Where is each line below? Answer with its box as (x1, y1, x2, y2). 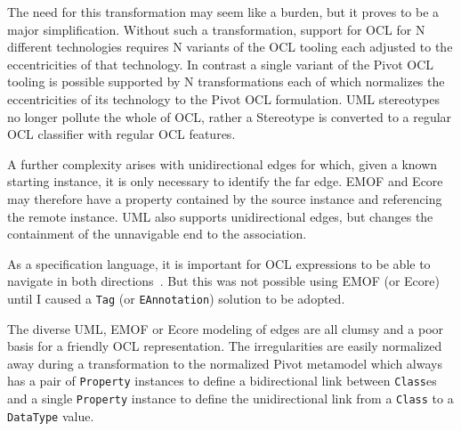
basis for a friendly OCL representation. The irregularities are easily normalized (7, 337, 442, 355)
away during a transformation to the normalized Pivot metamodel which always (7, 354, 442, 372)
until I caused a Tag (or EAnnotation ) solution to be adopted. (7, 289, 345, 307)
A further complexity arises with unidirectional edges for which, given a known (7, 154, 438, 173)
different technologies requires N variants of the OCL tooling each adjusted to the (7, 37, 453, 56)
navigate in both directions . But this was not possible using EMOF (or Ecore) (7, 272, 440, 290)
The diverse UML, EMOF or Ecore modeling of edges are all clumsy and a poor (7, 319, 444, 337)
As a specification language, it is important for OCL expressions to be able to (7, 254, 431, 272)
